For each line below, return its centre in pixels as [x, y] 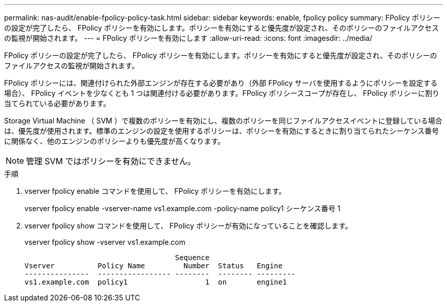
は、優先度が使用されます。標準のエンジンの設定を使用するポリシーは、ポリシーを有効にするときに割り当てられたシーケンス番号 [222, 131]
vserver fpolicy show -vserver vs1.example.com [105, 242]
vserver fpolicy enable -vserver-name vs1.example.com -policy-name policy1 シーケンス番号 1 [182, 208]
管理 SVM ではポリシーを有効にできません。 [111, 161]
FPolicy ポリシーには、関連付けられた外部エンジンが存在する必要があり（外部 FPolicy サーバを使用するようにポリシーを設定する [221, 83]
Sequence [192, 258]
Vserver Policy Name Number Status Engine [154, 266]
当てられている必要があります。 [57, 103]
